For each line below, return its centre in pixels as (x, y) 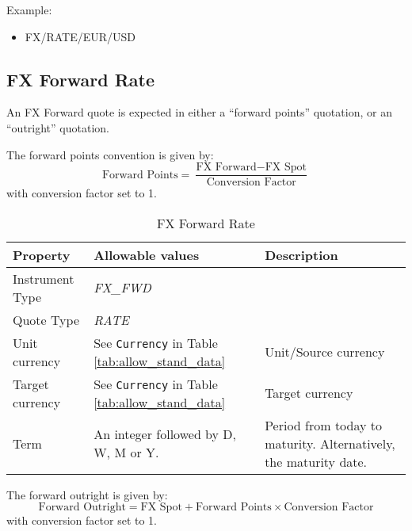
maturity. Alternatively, (330, 443)
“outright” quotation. (58, 127)
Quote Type (46, 319)
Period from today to (324, 425)
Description (301, 254)
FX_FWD (122, 288)
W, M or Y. (126, 453)
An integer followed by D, (165, 434)
